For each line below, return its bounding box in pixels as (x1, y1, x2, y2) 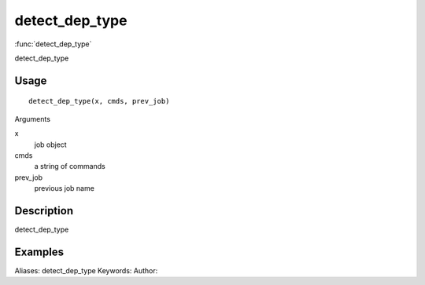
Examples (14, 245, 65, 258)
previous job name (34, 184, 94, 193)
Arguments (14, 114, 51, 123)
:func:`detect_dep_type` (14, 39, 92, 49)
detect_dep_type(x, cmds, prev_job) (28, 97, 170, 106)
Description (14, 204, 74, 217)
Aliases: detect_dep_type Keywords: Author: (14, 265, 158, 275)
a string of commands (34, 162, 105, 171)
